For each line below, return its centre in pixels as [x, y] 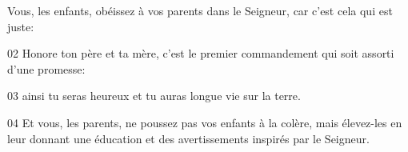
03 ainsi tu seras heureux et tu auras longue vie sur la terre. [154, 96]
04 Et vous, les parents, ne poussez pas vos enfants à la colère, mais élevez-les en [205, 122]
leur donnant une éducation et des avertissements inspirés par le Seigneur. [188, 138]
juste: [21, 26]
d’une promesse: [46, 68]
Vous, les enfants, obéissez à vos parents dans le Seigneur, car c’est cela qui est [200, 10]
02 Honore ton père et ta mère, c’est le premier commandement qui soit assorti [201, 53]
